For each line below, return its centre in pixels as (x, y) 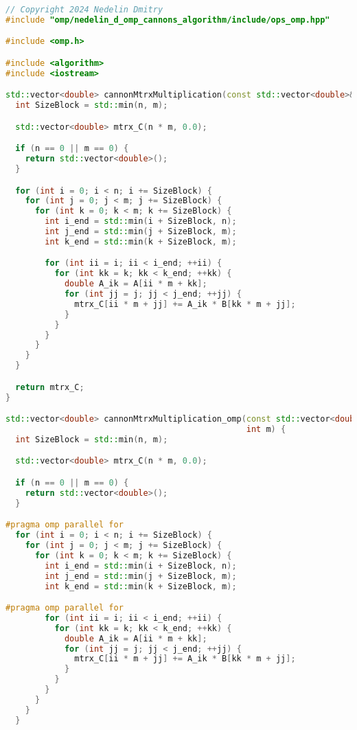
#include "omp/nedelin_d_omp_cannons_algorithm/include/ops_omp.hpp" (168, 20)
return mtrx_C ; (50, 387)
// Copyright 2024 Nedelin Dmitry (84, 10)
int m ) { (266, 430)
